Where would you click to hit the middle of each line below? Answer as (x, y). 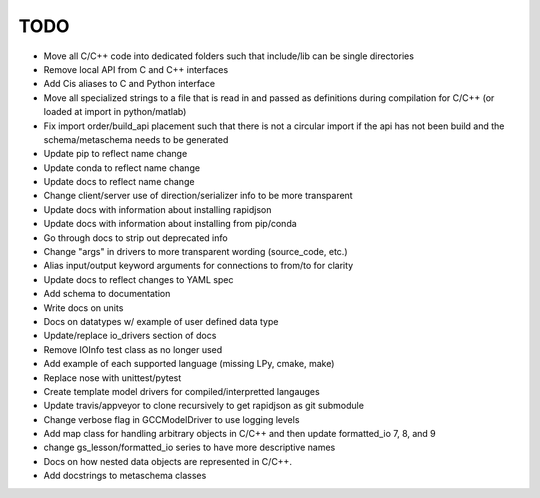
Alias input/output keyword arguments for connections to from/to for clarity (198, 266)
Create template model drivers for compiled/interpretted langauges (181, 391)
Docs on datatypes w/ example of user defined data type (161, 321)
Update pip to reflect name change (115, 154)
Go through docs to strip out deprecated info (136, 237)
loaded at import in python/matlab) (115, 112)
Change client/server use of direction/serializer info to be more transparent (198, 196)
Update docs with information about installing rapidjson (157, 209)
